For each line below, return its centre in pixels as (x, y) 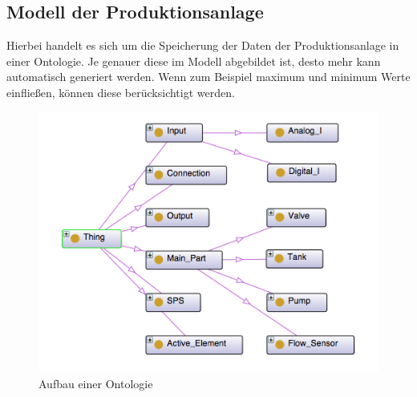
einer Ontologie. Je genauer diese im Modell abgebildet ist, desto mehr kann (194, 61)
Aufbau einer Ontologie (96, 383)
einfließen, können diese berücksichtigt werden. (121, 92)
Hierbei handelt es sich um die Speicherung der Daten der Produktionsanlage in (203, 45)
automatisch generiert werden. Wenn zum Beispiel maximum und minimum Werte (208, 77)
